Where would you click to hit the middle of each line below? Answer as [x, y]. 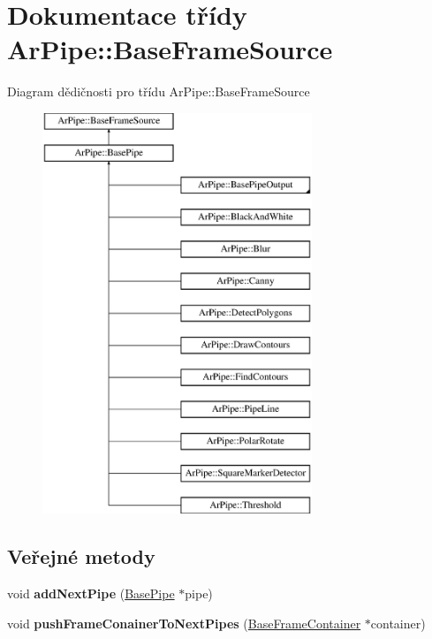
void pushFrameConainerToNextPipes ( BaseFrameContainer [184, 623]
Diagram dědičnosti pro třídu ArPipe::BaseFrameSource [159, 91]
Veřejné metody [81, 556]
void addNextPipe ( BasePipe [91, 593]
